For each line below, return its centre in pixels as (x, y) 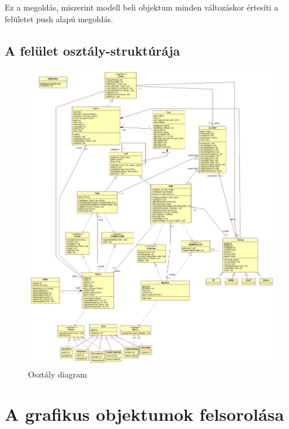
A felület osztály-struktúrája (93, 50)
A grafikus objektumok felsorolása (144, 414)
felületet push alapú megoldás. (59, 18)
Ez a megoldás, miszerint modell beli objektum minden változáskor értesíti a (142, 7)
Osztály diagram (58, 374)
